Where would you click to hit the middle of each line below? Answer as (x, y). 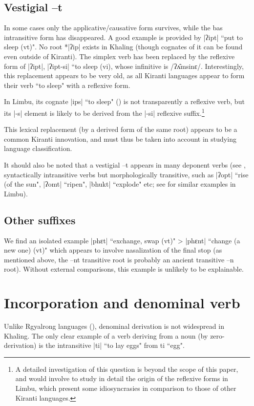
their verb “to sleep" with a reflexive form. (67, 85)
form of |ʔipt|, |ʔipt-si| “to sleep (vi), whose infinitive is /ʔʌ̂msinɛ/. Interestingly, (124, 66)
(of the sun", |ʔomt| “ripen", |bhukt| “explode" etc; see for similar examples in (120, 184)
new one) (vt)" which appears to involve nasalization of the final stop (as (113, 250)
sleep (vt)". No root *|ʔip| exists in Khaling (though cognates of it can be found (123, 47)
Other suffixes (40, 220)
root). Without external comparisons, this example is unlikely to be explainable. (124, 269)
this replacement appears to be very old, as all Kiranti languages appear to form (124, 75)
